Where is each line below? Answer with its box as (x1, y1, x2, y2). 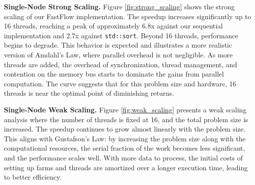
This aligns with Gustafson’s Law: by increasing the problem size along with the (4, 133, 246, 143)
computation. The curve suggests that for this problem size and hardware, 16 (4, 78, 236, 88)
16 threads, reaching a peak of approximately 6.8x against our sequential (4, 21, 223, 31)
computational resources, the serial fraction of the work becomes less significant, (4, 143, 245, 153)
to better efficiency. (4, 172, 62, 182)
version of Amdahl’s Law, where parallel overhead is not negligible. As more (4, 50, 233, 60)
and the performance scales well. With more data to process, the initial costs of (4, 152, 243, 162)
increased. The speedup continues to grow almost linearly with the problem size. (4, 124, 246, 134)
